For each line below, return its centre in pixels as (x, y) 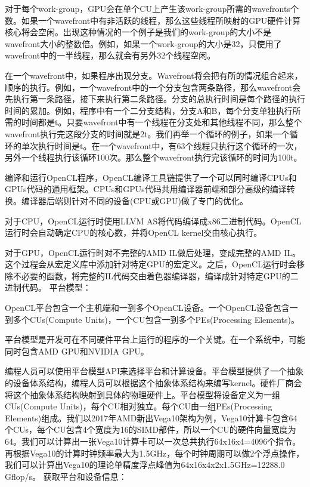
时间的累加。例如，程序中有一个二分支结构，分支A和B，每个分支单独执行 (149, 110)
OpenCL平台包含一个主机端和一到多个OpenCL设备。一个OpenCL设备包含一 (151, 308)
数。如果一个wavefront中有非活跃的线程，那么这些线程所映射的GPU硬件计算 (153, 20)
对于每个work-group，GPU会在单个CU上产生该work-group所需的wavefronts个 (152, 8)
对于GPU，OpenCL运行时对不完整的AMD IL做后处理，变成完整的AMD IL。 (153, 252)
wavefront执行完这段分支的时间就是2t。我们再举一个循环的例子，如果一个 (147, 133)
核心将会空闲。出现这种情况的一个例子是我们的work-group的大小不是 (138, 32)
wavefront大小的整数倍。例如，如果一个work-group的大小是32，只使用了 (143, 43)
